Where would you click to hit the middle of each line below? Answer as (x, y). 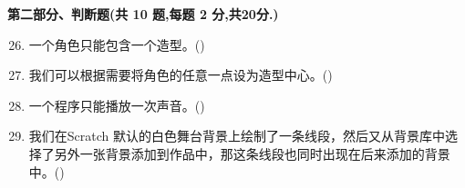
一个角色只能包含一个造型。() (117, 44)
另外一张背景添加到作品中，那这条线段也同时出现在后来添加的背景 (252, 153)
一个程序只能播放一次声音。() (117, 105)
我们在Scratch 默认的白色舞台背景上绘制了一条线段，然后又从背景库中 (237, 136)
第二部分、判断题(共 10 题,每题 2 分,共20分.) (143, 14)
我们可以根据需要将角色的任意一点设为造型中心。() (181, 75)
